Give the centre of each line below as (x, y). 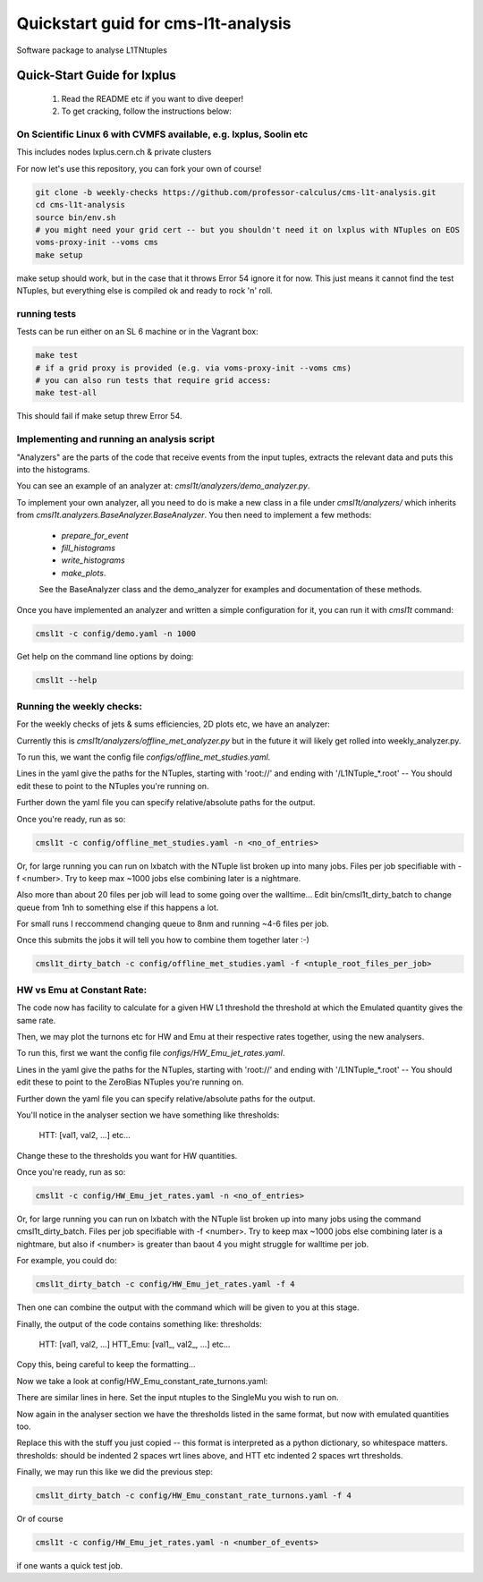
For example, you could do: (67, 1261)
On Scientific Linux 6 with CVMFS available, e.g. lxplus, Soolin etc (162, 134)
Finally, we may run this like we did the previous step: (115, 1472)
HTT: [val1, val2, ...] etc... (85, 1135)
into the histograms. (53, 469)
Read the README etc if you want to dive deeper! (153, 98)
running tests (46, 313)
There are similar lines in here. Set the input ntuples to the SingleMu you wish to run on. (178, 1398)
